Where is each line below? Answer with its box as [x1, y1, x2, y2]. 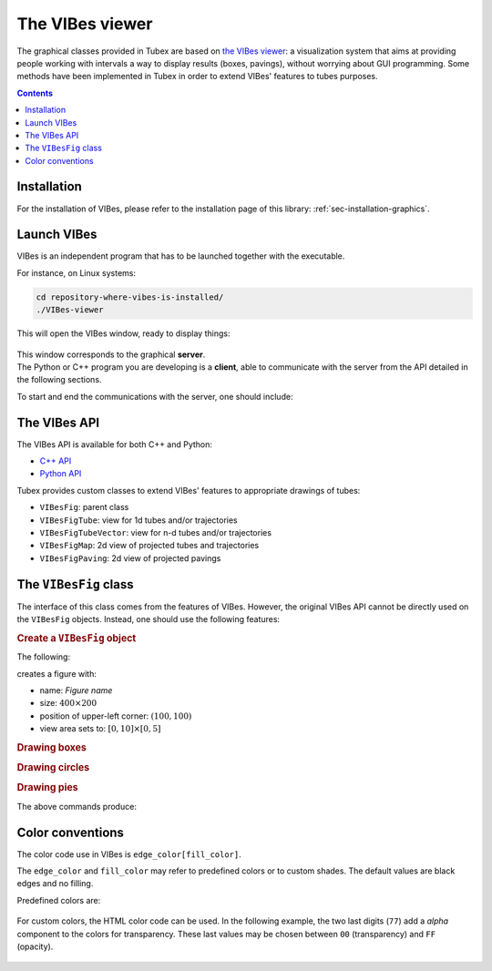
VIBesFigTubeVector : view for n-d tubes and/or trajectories [39, 527, 272, 538]
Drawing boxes [16, 741, 87, 753]
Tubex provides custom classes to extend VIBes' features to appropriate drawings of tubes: [16, 485, 361, 496]
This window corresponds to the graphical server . [16, 349, 206, 360]
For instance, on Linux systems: [16, 267, 137, 278]
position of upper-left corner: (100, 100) [39, 710, 192, 721]
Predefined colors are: [16, 894, 101, 905]
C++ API [39, 455, 72, 466]
